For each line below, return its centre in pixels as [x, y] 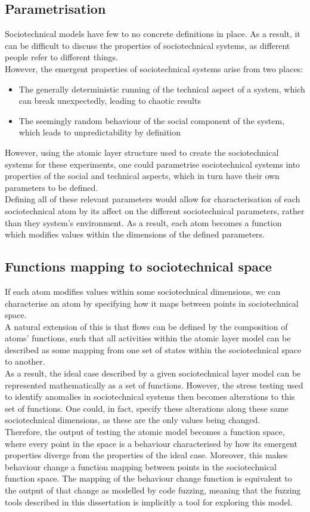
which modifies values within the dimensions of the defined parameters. [135, 234]
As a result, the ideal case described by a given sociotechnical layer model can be [153, 373]
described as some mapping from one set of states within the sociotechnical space [153, 349]
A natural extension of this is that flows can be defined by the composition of [146, 326]
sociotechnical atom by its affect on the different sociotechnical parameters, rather [155, 210]
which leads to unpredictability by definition [100, 132]
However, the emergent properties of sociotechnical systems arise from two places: [154, 68]
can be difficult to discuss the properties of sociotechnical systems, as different [148, 45]
